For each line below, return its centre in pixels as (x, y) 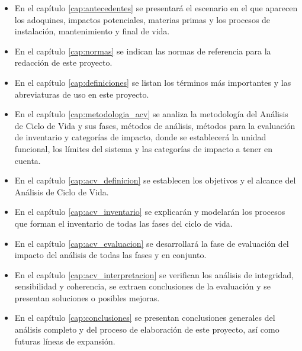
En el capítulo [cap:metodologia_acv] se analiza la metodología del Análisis (151, 114)
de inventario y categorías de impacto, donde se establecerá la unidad (140, 137)
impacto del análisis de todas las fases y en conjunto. (110, 255)
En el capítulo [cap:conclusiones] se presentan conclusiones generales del (145, 318)
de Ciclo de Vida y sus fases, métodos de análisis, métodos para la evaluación (155, 125)
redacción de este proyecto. (63, 62)
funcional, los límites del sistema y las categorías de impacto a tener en (144, 148)
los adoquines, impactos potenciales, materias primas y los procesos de (142, 19)
